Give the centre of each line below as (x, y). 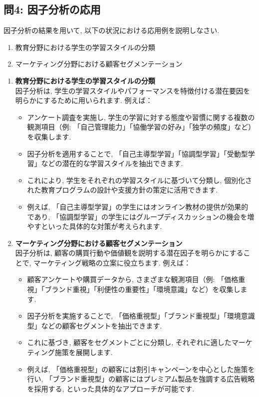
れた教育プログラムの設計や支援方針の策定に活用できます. (123, 190)
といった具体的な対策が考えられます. (102, 226)
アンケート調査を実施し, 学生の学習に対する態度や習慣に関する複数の (141, 117)
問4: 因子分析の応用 (52, 9)
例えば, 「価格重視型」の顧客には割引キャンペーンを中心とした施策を (141, 369)
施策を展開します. (84, 352)
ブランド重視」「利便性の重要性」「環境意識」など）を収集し (142, 289)
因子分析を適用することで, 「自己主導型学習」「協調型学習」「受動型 (137, 153)
